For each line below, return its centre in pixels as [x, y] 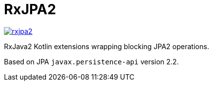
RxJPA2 [30, 9]
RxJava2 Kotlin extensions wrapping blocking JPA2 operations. [107, 46]
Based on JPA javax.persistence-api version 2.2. [91, 61]
